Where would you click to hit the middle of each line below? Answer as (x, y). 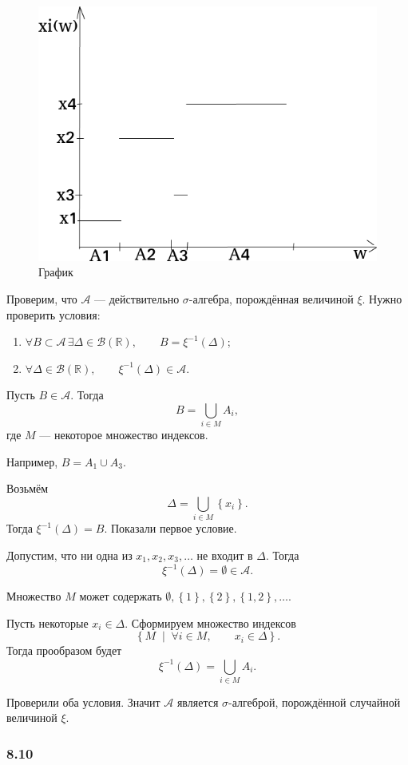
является (198, 702)
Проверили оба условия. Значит (83, 702)
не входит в (225, 555)
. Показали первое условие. (170, 528)
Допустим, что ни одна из (69, 555)
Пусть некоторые (48, 622)
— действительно (137, 298)
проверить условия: (53, 314)
